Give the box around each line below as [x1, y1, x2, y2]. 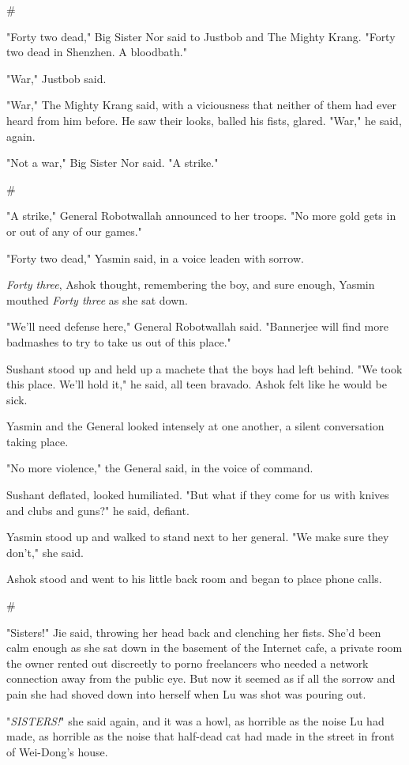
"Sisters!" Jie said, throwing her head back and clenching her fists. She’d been [6, 623, 381, 640]
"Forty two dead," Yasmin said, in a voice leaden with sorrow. [6, 249, 304, 266]
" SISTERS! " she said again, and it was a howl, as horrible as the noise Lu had [6, 712, 385, 729]
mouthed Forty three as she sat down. [6, 291, 188, 308]
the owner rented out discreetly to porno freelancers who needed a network [6, 654, 369, 671]
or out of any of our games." [6, 222, 142, 239]
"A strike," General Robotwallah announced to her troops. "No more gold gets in [6, 207, 396, 224]
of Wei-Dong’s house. [6, 743, 108, 759]
